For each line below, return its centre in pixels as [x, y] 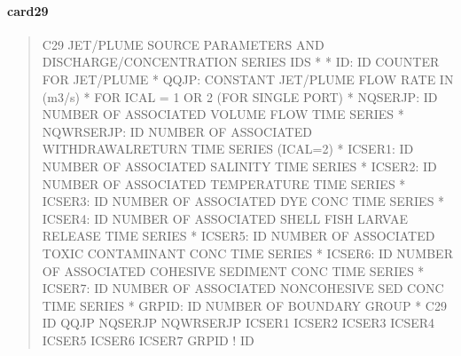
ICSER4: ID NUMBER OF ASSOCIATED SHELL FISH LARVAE [225, 218]
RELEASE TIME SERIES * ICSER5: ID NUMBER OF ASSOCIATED [238, 236]
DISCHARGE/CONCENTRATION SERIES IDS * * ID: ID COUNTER [241, 62]
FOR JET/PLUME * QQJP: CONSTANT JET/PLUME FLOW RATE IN [248, 79]
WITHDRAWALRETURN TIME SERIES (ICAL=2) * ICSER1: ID [228, 149]
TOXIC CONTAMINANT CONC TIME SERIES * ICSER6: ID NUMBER [247, 253]
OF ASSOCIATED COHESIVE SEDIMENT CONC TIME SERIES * [233, 270]
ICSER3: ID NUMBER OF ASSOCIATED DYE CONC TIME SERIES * [243, 201]
